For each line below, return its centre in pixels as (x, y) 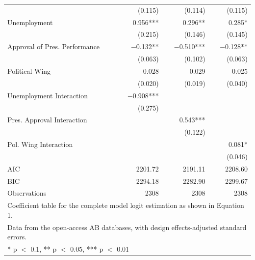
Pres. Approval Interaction (47, 120)
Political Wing (29, 71)
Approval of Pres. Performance (54, 46)
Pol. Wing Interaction (40, 144)
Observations (27, 193)
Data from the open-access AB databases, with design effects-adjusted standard (127, 227)
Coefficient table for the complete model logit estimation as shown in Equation (126, 205)
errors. (17, 237)
